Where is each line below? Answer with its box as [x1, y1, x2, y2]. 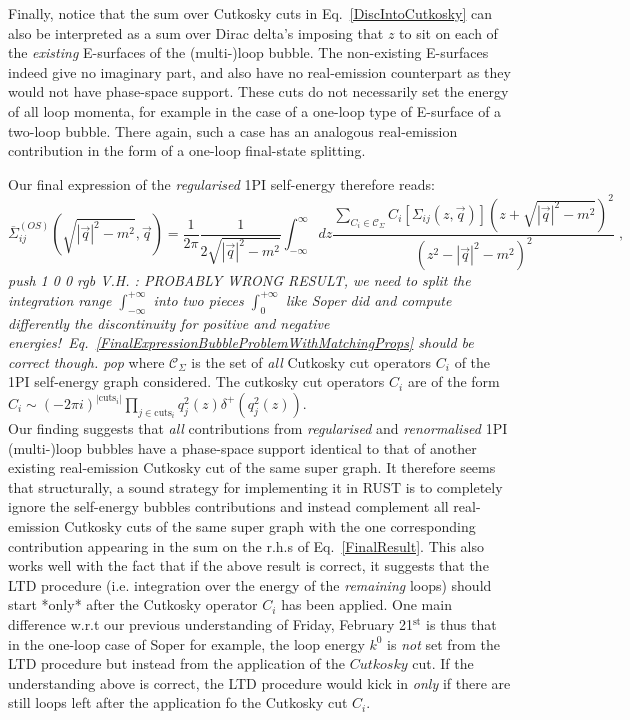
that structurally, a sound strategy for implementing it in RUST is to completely [8, 476, 503, 497]
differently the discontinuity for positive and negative [8, 312, 330, 333]
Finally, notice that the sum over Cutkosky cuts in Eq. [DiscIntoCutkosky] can [8, 3, 493, 23]
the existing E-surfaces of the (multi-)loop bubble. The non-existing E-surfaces [8, 42, 489, 63]
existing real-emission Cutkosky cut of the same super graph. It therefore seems [8, 457, 496, 478]
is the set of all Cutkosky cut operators [191, 351, 432, 372]
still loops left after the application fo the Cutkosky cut [8, 692, 348, 713]
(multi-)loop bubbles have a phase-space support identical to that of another [8, 437, 477, 458]
